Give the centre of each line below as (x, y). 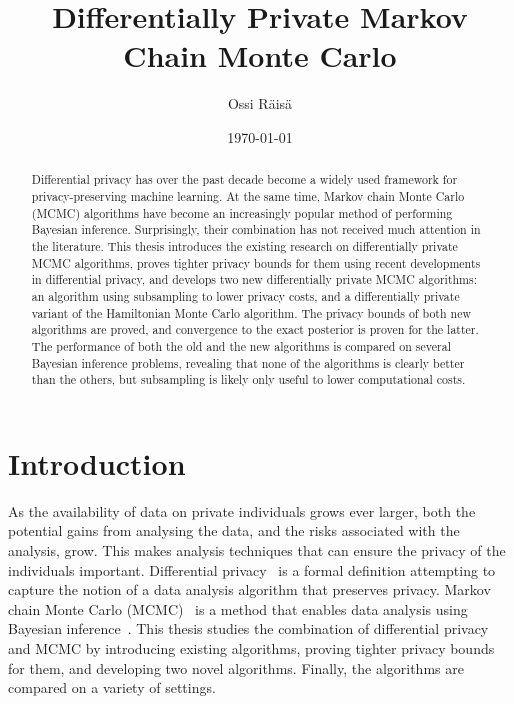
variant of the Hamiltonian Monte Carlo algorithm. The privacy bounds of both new (251, 312)
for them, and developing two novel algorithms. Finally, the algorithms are (236, 667)
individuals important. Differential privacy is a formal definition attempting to (252, 569)
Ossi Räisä (260, 103)
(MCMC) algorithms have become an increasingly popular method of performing (242, 212)
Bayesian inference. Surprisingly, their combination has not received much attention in (256, 229)
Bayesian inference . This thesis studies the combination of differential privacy (248, 628)
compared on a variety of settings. (112, 687)
